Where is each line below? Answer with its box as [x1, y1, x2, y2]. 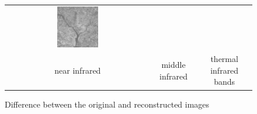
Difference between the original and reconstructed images [5, 98, 210, 110]
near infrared [54, 64, 101, 76]
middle [161, 58, 186, 71]
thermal [210, 53, 238, 65]
